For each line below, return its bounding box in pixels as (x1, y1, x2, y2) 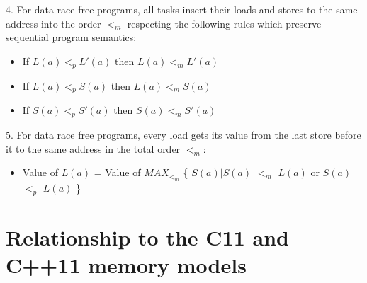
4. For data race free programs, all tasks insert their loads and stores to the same (6, 2, 358, 16)
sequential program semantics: (6, 30, 137, 45)
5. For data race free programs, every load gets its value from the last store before (6, 127, 361, 142)
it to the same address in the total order (6, 141, 181, 156)
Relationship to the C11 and (6, 222, 289, 251)
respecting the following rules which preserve (127, 16, 322, 30)
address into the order (6, 16, 101, 30)
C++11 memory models (6, 250, 247, 279)
